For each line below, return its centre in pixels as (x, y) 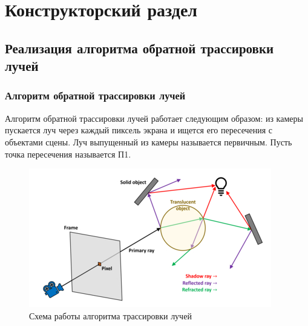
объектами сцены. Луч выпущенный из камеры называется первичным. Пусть (149, 141)
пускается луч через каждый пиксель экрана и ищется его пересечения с (139, 130)
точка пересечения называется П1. (68, 154)
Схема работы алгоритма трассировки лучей (110, 315)
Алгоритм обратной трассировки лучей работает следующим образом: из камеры (154, 118)
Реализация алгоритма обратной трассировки (139, 48)
